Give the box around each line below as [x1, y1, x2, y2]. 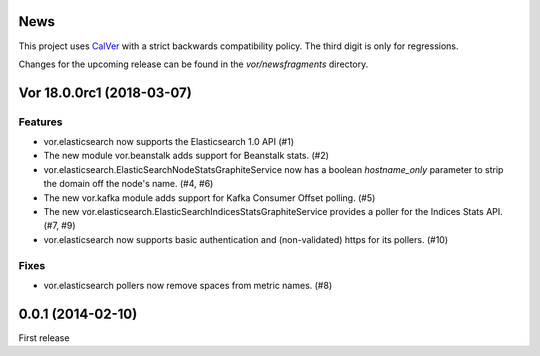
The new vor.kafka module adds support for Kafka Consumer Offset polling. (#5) [43, 191, 376, 204]
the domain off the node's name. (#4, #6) [43, 178, 214, 190]
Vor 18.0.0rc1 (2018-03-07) [18, 84, 192, 101]
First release [18, 331, 70, 344]
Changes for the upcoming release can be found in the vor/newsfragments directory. [18, 58, 369, 70]
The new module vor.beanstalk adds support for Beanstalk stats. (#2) [43, 150, 330, 162]
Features [18, 115, 63, 129]
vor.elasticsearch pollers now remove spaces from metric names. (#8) [43, 279, 333, 291]
